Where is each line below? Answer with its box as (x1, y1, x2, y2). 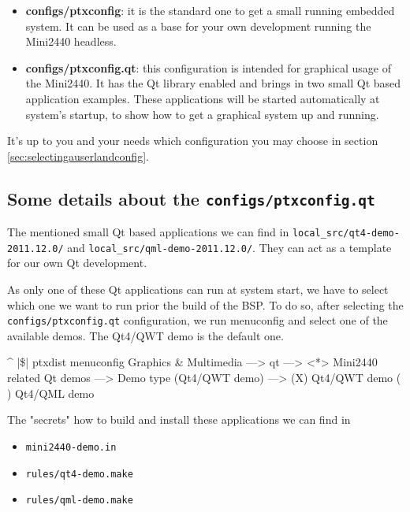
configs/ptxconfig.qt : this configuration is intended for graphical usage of (25, 59, 391, 76)
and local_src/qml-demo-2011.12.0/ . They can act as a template (67, 239, 392, 255)
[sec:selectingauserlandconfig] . (7, 147, 149, 164)
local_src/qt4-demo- (292, 228, 400, 239)
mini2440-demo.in (25, 441, 117, 453)
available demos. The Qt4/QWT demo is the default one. (7, 327, 284, 343)
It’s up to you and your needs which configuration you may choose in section (7, 132, 378, 149)
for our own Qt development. (7, 254, 147, 271)
